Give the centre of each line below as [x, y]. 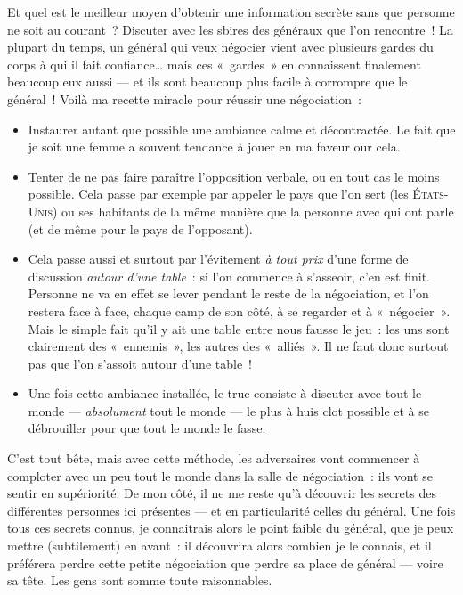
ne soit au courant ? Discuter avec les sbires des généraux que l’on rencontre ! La [230, 29]
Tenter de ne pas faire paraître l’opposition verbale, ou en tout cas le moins [234, 176]
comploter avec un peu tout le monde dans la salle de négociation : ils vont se [220, 475]
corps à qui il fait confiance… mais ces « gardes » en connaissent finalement [214, 64]
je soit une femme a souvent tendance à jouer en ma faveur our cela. [214, 147]
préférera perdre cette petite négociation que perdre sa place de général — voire [225, 562]
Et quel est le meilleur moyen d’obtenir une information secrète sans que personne [231, 12]
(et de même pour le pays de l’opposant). [140, 228]
